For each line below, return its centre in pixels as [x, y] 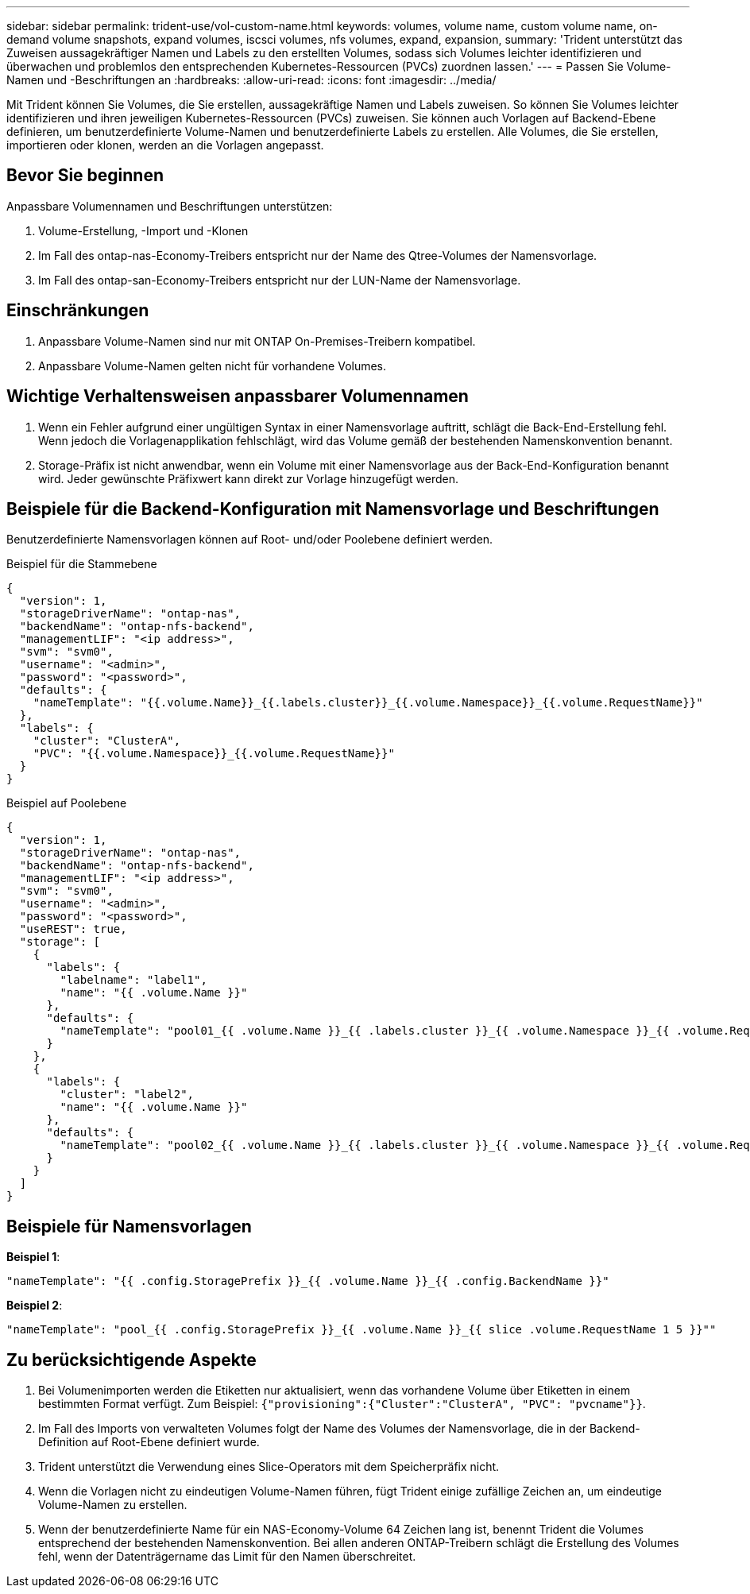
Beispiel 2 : [35, 1306]
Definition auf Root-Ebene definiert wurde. [149, 1442]
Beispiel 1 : [33, 1257]
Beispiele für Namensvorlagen [129, 1226]
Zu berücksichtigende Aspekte [131, 1360]
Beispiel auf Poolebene [67, 803]
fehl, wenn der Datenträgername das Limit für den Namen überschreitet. [227, 1557]
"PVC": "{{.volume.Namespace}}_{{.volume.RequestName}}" [214, 754]
